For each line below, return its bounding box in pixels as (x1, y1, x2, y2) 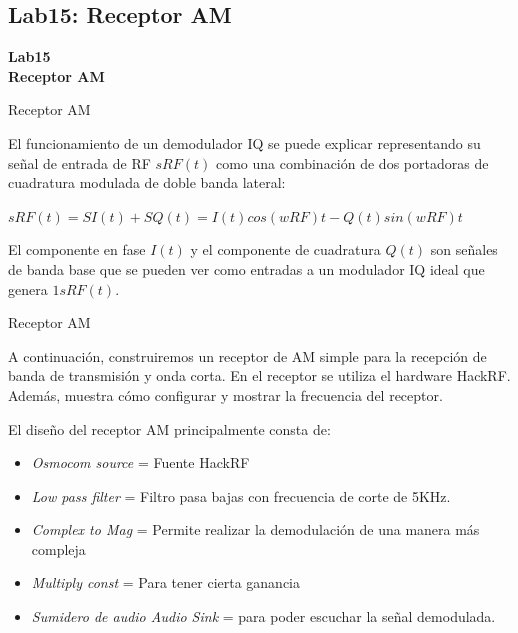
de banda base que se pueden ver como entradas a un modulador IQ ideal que (8, 258, 485, 279)
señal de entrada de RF (8, 152, 151, 173)
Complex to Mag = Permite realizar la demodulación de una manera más (31, 519, 480, 540)
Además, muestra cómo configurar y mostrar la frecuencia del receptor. (8, 384, 443, 405)
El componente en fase (8, 239, 146, 260)
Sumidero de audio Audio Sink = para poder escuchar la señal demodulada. (31, 606, 496, 627)
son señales (430, 239, 498, 260)
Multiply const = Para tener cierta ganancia (31, 572, 301, 593)
